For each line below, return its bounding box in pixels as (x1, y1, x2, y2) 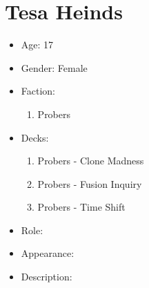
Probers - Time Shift (37, 200, 126, 214)
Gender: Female (21, 60, 88, 75)
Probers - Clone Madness (37, 153, 144, 168)
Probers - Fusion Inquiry (37, 176, 142, 191)
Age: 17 (21, 37, 54, 52)
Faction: (21, 84, 56, 98)
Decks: (21, 130, 49, 144)
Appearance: (21, 246, 74, 260)
